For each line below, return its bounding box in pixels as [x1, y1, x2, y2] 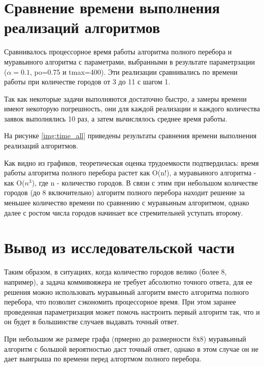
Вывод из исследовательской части [4, 237, 235, 258]
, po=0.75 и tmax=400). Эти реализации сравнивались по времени [29, 66, 238, 77]
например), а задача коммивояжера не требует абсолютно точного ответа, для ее [4, 276, 252, 287]
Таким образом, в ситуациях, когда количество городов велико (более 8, [4, 266, 227, 277]
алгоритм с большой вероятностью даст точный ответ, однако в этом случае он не [4, 343, 258, 354]
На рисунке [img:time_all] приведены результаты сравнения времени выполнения [4, 130, 257, 141]
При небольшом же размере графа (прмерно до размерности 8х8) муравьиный [4, 333, 246, 344]
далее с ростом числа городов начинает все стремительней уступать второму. [4, 207, 243, 218]
